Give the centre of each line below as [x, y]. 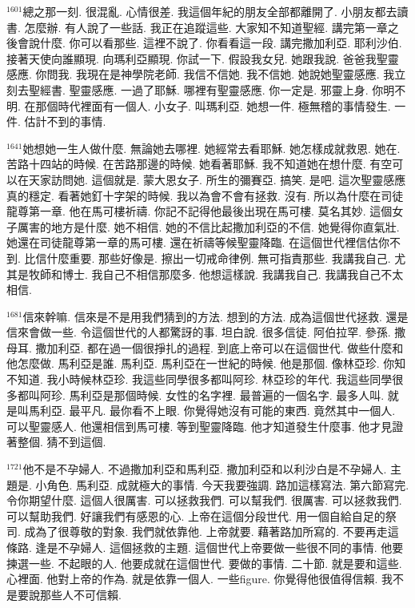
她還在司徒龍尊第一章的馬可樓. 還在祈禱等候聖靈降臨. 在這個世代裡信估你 [198, 242]
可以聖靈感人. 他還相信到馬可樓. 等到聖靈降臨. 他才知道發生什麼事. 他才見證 [205, 426]
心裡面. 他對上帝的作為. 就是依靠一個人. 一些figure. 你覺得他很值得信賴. [192, 579]
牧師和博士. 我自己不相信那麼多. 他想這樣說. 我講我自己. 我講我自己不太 [216, 274]
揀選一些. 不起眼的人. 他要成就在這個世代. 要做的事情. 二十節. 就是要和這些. [204, 563]
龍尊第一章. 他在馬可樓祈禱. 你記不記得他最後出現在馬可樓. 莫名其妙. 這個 [200, 211]
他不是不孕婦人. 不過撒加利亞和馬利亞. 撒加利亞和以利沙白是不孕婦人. [205, 469]
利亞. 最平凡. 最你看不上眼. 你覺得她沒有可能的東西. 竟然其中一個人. [217, 411]
